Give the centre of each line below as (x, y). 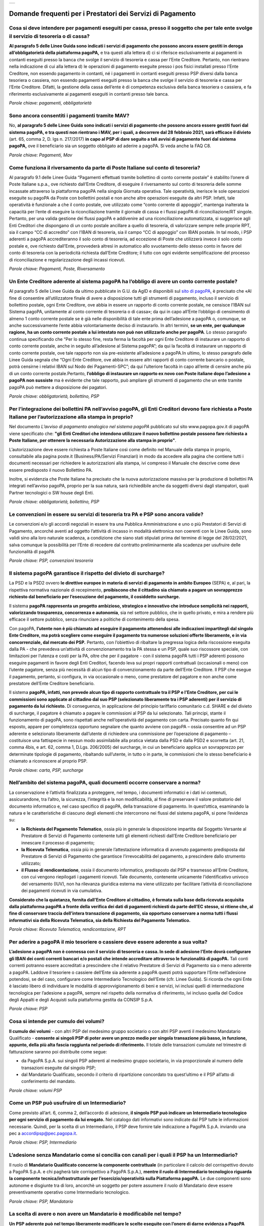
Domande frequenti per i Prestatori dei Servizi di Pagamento (102, 14)
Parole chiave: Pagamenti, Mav (41, 155)
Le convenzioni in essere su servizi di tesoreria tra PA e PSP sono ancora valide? (106, 514)
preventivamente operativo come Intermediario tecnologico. (69, 1192)
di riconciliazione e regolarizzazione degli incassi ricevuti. (67, 259)
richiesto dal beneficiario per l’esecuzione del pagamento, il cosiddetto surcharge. (95, 597)
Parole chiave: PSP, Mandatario (41, 1201)
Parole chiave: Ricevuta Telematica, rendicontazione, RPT (68, 929)
